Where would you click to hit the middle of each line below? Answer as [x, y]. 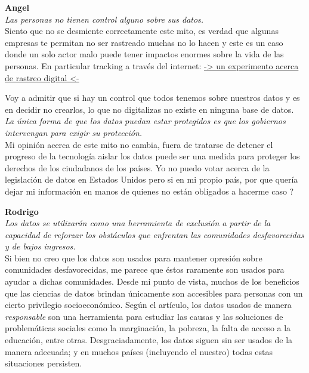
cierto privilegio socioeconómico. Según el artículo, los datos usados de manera [148, 305]
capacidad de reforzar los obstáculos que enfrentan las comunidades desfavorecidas [154, 234]
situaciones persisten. [44, 363]
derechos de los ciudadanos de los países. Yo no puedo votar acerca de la [137, 167]
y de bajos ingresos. [40, 246]
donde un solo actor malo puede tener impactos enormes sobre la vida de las [144, 54]
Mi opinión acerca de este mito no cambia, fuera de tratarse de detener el [139, 144]
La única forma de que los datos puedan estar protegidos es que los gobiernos [145, 121]
